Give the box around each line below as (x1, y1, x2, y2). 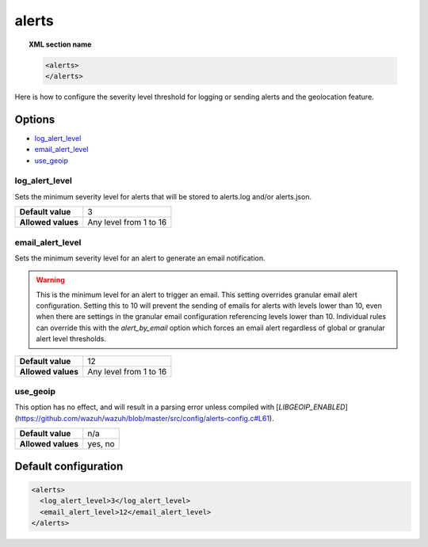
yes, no (87, 439, 115, 450)
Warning (36, 275, 65, 285)
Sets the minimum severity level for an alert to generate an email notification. (14, 253, 266, 263)
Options (14, 112, 55, 126)
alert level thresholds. (36, 334, 107, 344)
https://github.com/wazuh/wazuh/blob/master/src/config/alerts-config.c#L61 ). (17, 413, 274, 423)
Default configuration (14, 459, 124, 473)
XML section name (29, 40, 92, 49)
